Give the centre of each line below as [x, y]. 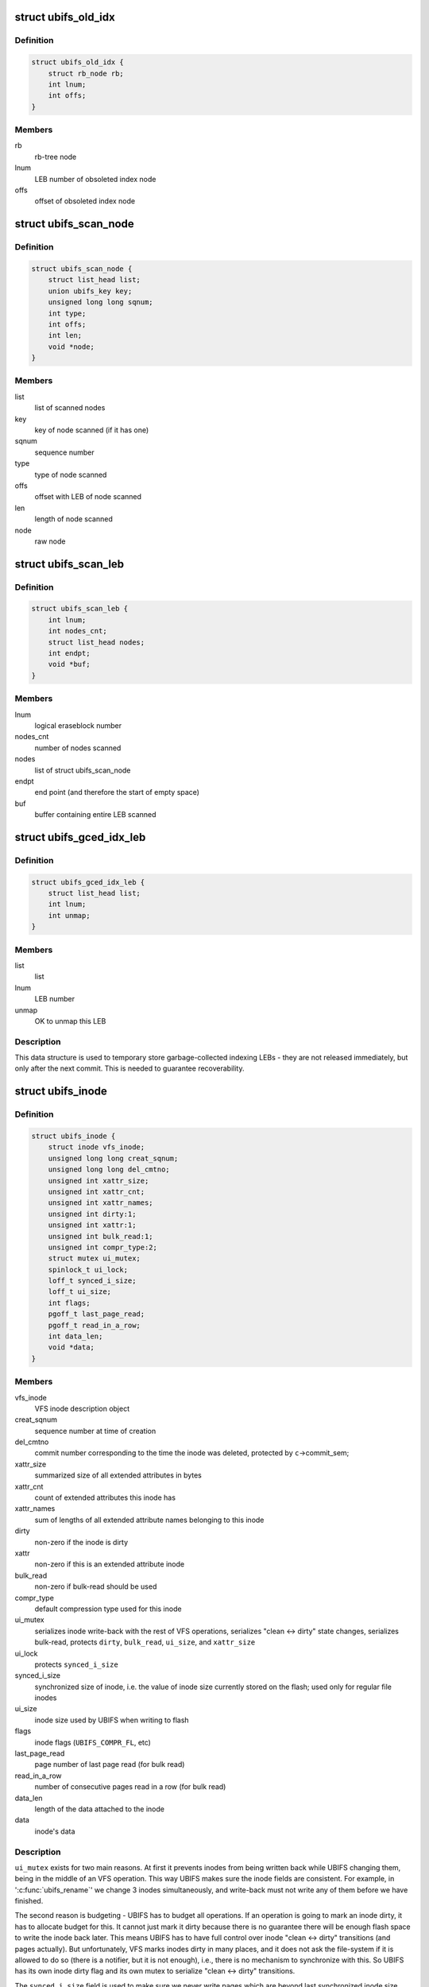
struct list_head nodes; [97, 642]
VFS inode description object [82, 1408]
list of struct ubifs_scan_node [83, 770]
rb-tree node [56, 157]
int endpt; [69, 653]
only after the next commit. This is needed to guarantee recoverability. [129, 1068]
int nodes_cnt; [77, 631]
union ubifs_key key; [90, 291]
